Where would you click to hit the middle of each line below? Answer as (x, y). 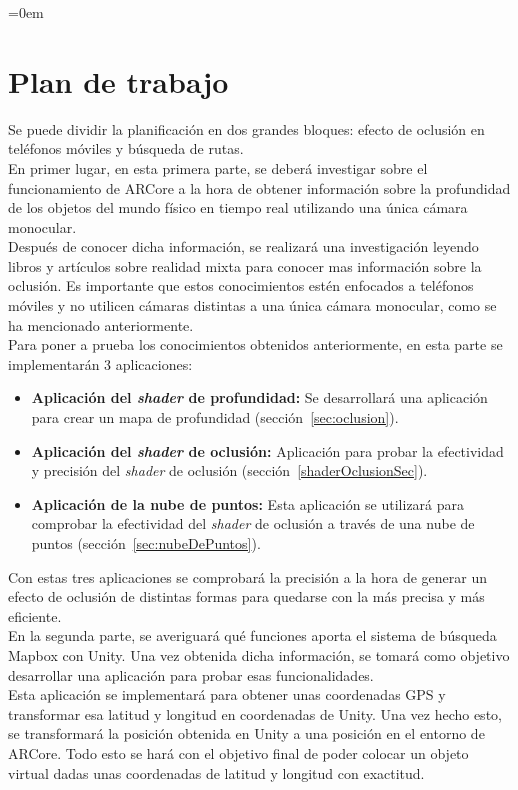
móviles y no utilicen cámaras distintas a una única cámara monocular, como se (252, 305)
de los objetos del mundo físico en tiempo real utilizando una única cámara (238, 207)
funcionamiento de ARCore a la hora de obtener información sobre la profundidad (259, 187)
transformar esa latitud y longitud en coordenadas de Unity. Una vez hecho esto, (255, 713)
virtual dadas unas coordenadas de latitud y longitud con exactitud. (216, 772)
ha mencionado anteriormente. (101, 324)
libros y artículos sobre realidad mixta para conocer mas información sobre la (245, 265)
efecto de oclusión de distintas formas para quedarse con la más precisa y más (246, 596)
